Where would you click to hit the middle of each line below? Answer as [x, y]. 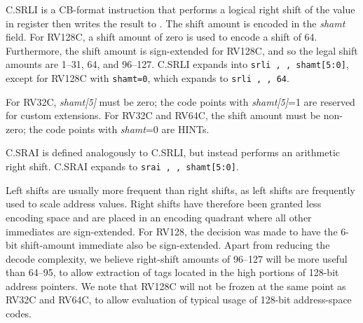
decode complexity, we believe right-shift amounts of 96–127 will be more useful [177, 258]
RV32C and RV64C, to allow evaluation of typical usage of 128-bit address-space [179, 300]
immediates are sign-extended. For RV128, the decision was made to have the [172, 231]
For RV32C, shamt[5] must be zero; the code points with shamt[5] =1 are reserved [180, 101]
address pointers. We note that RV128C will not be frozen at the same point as [176, 286]
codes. [19, 314]
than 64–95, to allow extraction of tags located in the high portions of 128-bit [172, 272]
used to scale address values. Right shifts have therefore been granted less [164, 204]
